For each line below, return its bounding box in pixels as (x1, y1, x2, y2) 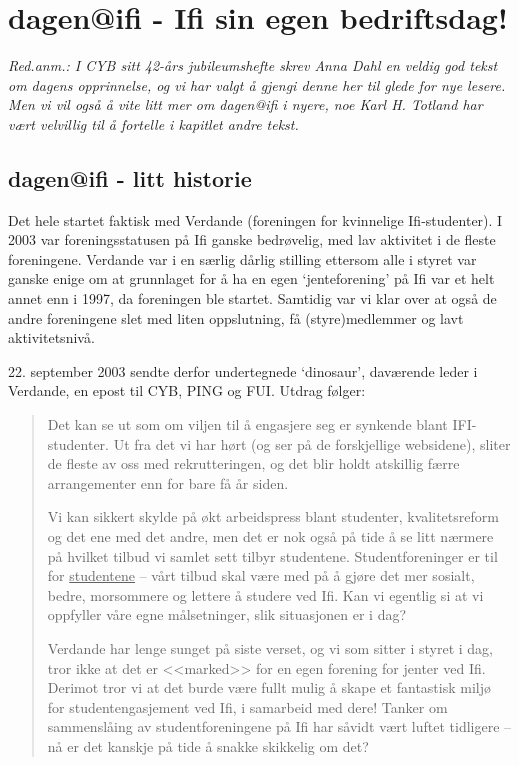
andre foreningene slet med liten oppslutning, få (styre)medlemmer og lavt (8, 307, 464, 328)
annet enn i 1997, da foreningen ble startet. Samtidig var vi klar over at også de (8, 288, 497, 309)
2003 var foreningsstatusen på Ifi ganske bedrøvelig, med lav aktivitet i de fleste (8, 229, 496, 250)
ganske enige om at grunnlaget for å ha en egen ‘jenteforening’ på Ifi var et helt (8, 268, 495, 289)
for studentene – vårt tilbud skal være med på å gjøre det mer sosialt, (47, 565, 475, 586)
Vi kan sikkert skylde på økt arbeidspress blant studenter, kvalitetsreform (47, 506, 499, 527)
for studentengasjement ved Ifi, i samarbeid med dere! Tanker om (47, 696, 448, 717)
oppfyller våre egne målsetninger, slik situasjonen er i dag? (47, 604, 407, 625)
